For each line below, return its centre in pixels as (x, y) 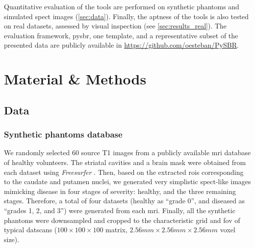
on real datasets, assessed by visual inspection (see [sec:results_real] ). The (115, 26)
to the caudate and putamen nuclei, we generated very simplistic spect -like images (127, 181)
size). (12, 239)
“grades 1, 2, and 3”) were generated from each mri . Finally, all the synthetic (120, 210)
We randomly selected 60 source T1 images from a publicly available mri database (127, 152)
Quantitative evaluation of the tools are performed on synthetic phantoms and (122, 6)
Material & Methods (75, 79)
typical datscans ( (31, 230)
